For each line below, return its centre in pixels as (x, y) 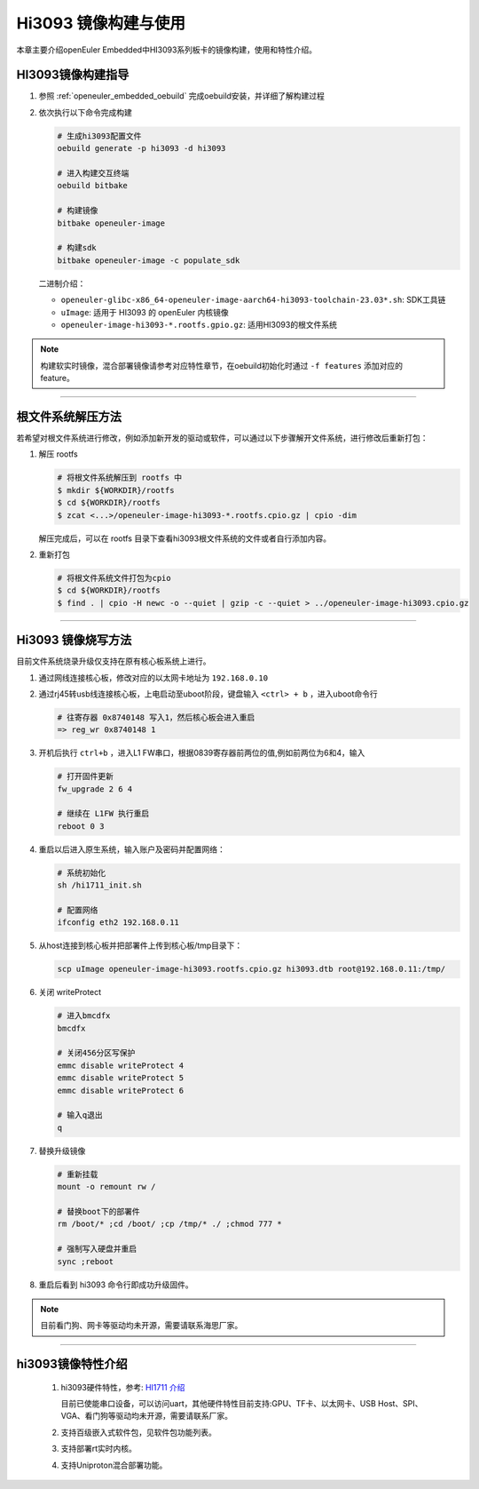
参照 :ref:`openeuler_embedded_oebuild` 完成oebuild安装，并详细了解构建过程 (182, 96)
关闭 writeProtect (70, 992)
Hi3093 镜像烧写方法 (74, 640)
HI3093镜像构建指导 (73, 75)
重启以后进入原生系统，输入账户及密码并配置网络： (132, 849)
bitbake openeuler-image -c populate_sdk (149, 260)
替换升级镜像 (62, 1151)
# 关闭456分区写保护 (96, 1053)
